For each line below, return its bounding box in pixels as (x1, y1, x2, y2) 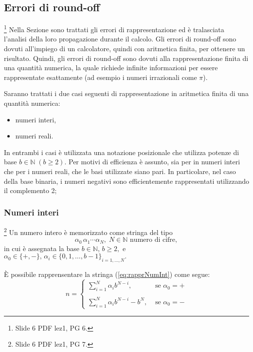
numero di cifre (130, 236, 176, 244)
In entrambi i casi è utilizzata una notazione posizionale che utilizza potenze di (4, 147, 239, 157)
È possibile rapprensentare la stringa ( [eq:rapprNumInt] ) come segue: (4, 269, 210, 279)
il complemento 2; (4, 185, 57, 196)
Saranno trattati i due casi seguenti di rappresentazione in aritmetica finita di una (4, 88, 249, 98)
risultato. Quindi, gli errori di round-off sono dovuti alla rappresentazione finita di (4, 53, 249, 63)
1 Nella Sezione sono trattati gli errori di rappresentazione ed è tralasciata (4, 23, 224, 34)
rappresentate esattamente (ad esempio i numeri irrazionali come (4, 72, 197, 82)
